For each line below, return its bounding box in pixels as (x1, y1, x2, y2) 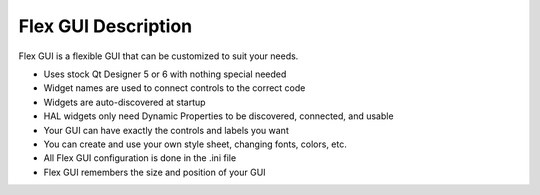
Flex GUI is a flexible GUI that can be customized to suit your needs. (18, 50, 299, 62)
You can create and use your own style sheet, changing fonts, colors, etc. (43, 138, 347, 150)
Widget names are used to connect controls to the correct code (43, 82, 306, 94)
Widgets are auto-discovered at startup (43, 96, 206, 108)
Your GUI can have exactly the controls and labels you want (43, 124, 289, 136)
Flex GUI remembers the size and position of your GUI (43, 166, 266, 178)
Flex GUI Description (18, 15, 193, 37)
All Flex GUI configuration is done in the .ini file (43, 152, 237, 164)
